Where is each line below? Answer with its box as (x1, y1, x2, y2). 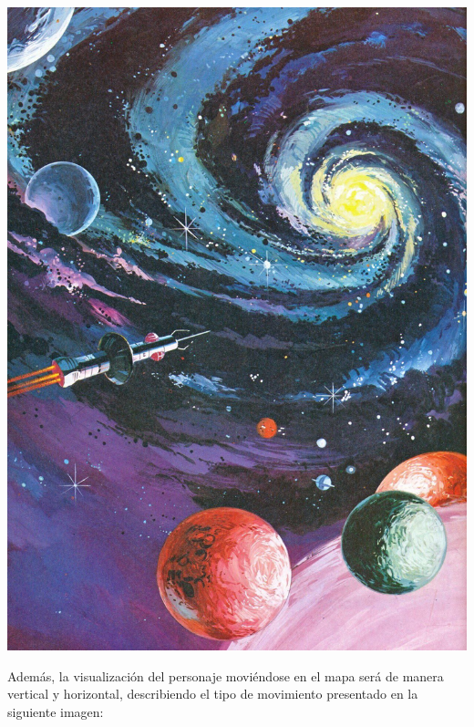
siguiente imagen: (7, 701, 104, 721)
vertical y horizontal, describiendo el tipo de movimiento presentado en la (7, 684, 418, 703)
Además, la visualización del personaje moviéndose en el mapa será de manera (7, 666, 444, 685)
